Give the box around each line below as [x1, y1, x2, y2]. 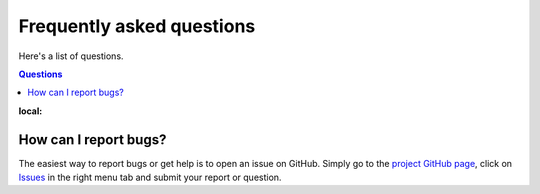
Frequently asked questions [18, 15, 256, 37]
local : [18, 105, 43, 117]
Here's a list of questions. [18, 50, 124, 62]
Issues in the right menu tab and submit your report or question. [18, 171, 282, 184]
